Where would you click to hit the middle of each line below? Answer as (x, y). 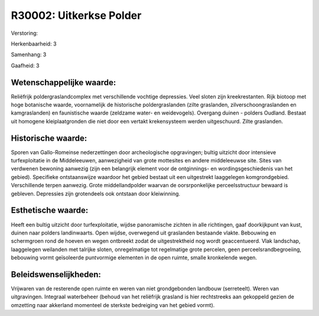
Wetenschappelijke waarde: (64, 82)
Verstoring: (25, 33)
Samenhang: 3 (29, 55)
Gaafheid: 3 (25, 66)
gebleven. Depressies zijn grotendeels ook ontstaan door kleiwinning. (95, 193)
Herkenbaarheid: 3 (34, 44)
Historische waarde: (49, 138)
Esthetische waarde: (50, 211)
